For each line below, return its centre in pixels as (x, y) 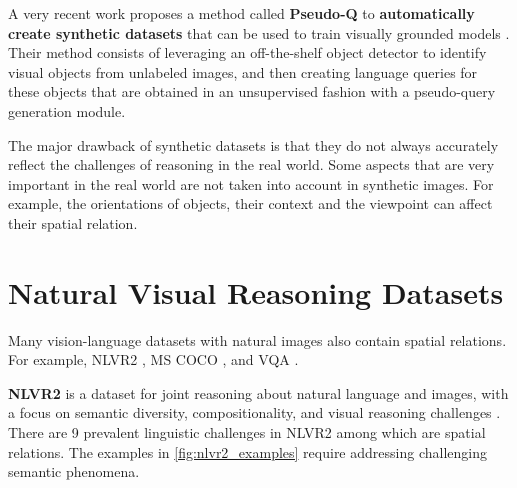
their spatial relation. (73, 222)
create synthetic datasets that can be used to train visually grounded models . (259, 32)
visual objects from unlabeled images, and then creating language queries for (243, 71)
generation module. (67, 110)
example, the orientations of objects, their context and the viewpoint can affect (250, 203)
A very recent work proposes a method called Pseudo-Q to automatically (241, 13)
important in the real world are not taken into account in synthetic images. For (251, 183)
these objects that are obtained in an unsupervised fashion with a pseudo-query (252, 91)
